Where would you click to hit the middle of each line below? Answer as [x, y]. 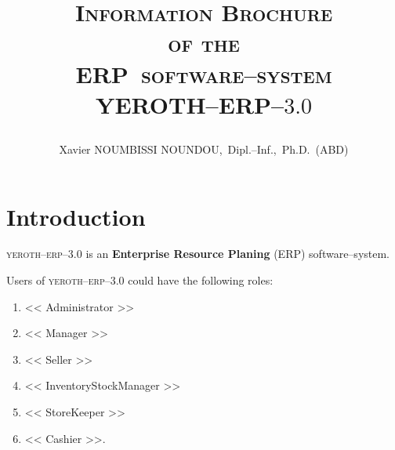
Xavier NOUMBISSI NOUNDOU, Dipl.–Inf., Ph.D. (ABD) [204, 149]
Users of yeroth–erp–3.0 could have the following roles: [140, 280]
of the [204, 43]
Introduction [76, 216]
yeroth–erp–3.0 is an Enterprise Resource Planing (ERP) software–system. [198, 254]
